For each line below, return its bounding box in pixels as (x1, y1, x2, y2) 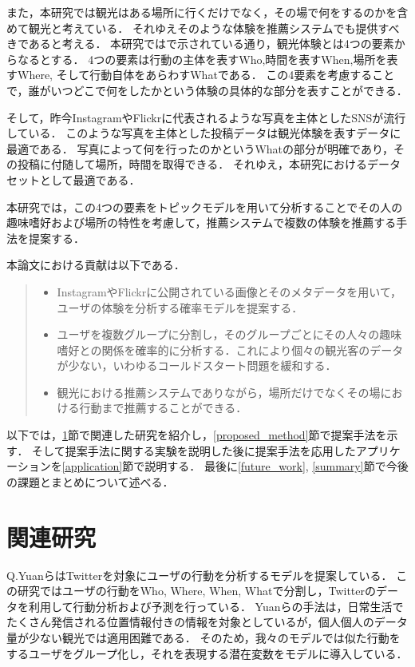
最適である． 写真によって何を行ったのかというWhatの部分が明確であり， (6, 140, 393, 157)
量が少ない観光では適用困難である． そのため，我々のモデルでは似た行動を (6, 629, 401, 645)
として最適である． (39, 171, 140, 188)
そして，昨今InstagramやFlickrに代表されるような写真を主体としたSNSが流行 (6, 109, 406, 125)
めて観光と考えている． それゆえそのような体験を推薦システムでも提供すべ (6, 19, 400, 36)
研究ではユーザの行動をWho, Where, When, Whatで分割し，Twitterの (17, 582, 376, 599)
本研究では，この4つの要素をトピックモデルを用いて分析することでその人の (6, 198, 403, 215)
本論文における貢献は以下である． (6, 256, 185, 273)
